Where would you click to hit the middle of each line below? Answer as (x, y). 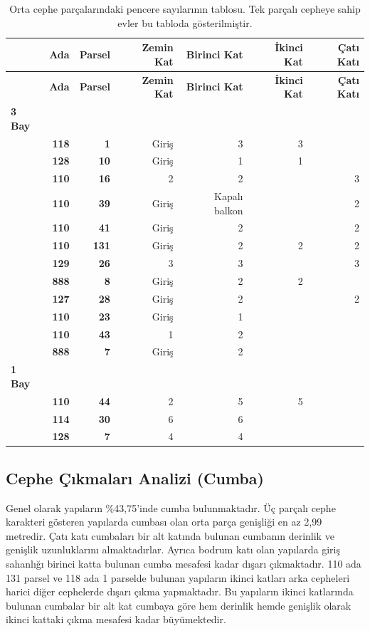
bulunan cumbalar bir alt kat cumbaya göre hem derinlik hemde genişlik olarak (179, 605)
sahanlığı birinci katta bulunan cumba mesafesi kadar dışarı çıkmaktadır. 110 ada (184, 564)
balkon (229, 210)
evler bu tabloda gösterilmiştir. (185, 22)
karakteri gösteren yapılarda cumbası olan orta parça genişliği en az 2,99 (164, 522)
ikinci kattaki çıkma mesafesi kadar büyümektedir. (116, 619)
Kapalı (229, 196)
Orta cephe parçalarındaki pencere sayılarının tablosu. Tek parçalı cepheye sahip (185, 9)
